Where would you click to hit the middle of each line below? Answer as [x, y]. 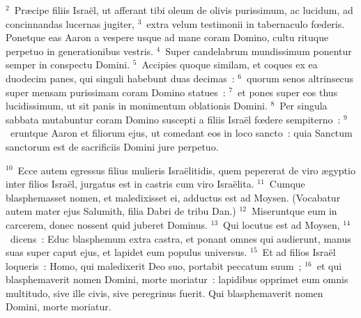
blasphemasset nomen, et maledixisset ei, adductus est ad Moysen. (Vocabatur [173, 197]
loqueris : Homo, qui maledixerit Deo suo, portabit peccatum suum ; [154, 265]
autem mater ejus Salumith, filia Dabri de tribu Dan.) [121, 211]
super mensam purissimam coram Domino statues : [116, 92]
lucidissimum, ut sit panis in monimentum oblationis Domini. [137, 106]
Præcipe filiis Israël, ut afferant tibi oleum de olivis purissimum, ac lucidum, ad [184, 10]
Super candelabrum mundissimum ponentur [259, 51]
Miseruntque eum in [294, 211]
